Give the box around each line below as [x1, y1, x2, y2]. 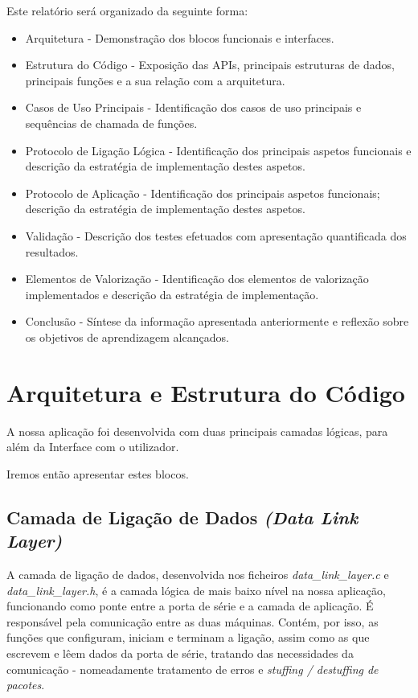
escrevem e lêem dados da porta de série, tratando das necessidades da [6, 644, 354, 661]
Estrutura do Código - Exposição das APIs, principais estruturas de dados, [25, 56, 395, 73]
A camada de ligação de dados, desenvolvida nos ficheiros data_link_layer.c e [6, 566, 389, 582]
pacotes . [6, 676, 45, 693]
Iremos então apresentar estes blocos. [6, 465, 189, 482]
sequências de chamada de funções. [25, 114, 198, 131]
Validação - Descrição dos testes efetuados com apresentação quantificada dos [25, 227, 407, 244]
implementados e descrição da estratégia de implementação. [25, 285, 319, 302]
